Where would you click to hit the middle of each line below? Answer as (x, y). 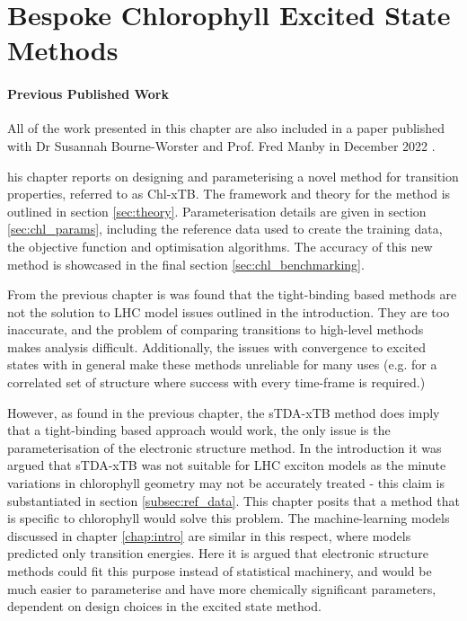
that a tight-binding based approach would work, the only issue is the (199, 430)
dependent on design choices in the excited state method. (164, 606)
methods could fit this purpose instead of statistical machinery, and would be (220, 571)
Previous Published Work (88, 94)
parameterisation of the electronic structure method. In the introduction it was (225, 447)
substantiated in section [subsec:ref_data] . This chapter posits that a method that (233, 500)
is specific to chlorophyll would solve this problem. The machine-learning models (229, 518)
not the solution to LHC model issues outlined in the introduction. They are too (229, 311)
